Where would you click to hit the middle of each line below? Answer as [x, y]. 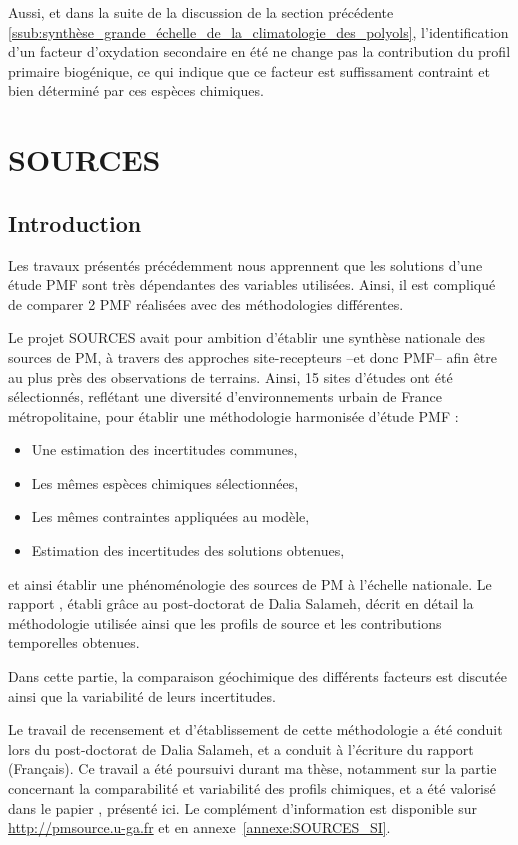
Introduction [75, 222]
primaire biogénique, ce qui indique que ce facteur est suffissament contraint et [249, 70]
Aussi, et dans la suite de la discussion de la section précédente [201, 12]
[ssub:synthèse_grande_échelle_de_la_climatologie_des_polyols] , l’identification [258, 31]
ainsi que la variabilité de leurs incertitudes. [142, 695]
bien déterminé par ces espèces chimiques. [136, 90]
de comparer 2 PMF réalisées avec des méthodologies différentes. [206, 303]
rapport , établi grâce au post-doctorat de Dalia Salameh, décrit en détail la [241, 603]
